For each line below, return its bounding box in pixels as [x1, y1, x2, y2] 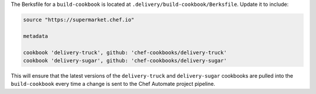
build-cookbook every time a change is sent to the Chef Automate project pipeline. [11, 81, 216, 88]
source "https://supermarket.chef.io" [23, 16, 135, 23]
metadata [23, 33, 49, 39]
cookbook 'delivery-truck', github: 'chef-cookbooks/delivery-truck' [23, 49, 227, 55]
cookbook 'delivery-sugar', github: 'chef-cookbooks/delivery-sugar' [23, 57, 227, 64]
